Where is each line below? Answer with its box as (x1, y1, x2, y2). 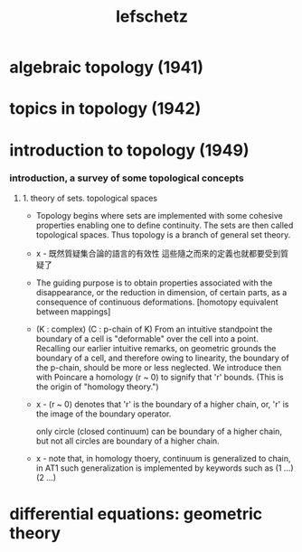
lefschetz (116, 6, 188, 27)
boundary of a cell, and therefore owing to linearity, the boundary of (35, 352, 289, 363)
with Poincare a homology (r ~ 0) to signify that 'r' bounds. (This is (35, 371, 284, 382)
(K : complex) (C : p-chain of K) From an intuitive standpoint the (35, 323, 273, 334)
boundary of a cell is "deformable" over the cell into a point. (35, 332, 260, 344)
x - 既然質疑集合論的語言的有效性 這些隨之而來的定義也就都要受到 (35, 248, 281, 258)
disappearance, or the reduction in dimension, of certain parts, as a (35, 286, 288, 297)
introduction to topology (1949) (9, 140, 250, 160)
